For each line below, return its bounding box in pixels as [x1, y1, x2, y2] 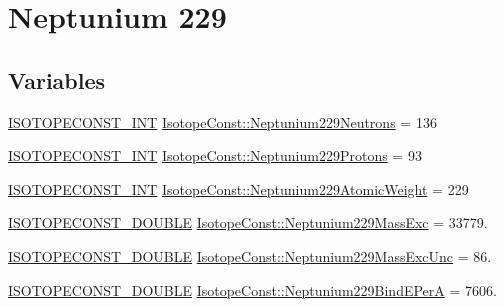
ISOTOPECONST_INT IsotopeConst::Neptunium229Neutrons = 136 [8, 111, 437, 132]
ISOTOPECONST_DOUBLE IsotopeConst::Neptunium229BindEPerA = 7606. [8, 279, 497, 300]
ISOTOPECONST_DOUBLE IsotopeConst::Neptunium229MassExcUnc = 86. [8, 245, 492, 266]
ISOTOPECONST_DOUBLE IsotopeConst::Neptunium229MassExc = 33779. [8, 212, 488, 233]
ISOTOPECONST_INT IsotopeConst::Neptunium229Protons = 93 [8, 145, 422, 166]
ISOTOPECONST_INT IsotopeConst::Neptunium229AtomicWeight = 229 [8, 178, 469, 199]
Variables [8, 64, 106, 95]
